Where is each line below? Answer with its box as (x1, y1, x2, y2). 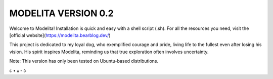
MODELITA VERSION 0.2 (9, 8, 114, 19)
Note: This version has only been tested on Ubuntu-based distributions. (9, 58, 159, 64)
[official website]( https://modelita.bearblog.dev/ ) (9, 32, 111, 38)
